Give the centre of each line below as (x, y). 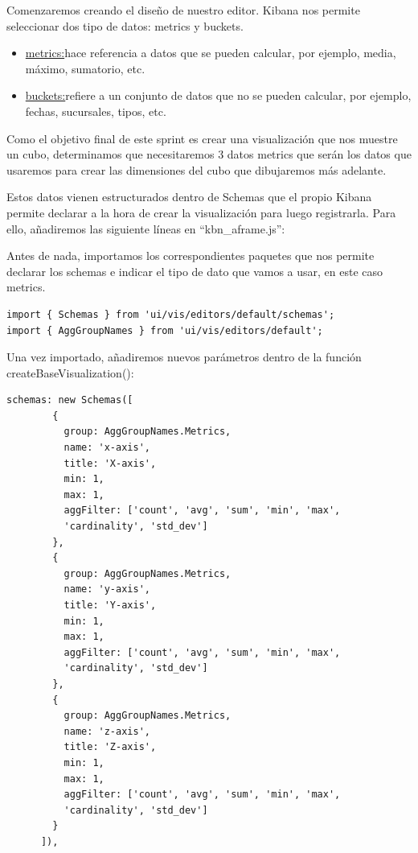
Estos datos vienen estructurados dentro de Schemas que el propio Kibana (189, 197)
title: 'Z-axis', (110, 747)
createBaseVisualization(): (70, 372)
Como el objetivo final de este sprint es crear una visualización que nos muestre (202, 138)
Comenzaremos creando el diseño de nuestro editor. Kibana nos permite (183, 10)
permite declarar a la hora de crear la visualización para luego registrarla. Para (201, 212)
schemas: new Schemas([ (70, 400)
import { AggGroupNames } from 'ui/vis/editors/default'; (165, 330)
